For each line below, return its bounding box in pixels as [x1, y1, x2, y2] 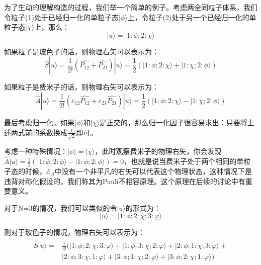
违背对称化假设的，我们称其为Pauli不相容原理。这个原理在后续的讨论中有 [4, 175, 245, 186]
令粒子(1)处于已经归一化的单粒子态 [4, 12, 119, 22]
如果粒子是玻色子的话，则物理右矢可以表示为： [4, 46, 159, 56]
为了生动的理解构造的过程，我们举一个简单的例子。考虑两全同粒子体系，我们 [4, 2, 257, 12]
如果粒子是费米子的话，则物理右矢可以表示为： [4, 81, 159, 92]
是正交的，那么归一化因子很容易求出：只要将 [99, 117, 247, 127]
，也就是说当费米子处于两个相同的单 [124, 156, 244, 166]
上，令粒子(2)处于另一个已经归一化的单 [127, 12, 256, 22]
